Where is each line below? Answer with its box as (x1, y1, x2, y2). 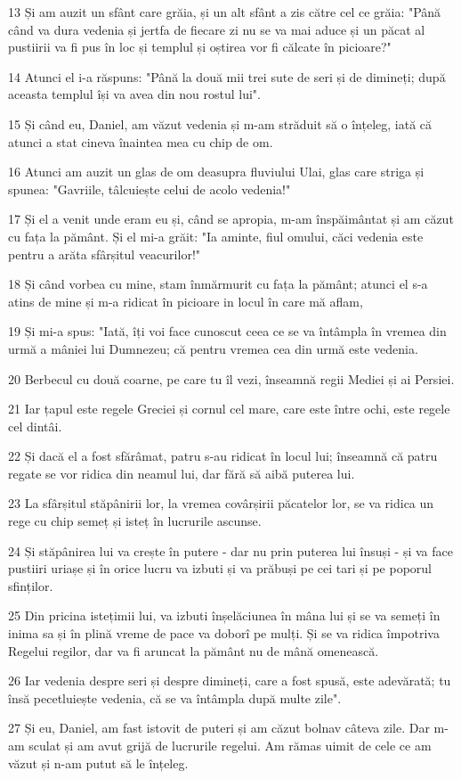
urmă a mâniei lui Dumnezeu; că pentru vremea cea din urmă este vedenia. (8, 339, 418, 357)
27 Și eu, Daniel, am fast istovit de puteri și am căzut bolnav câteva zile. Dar (8, 718, 430, 737)
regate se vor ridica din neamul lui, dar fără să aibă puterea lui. (8, 463, 355, 482)
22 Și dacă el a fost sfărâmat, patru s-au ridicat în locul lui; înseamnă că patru (8, 447, 438, 465)
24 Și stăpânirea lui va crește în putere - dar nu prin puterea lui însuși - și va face (8, 541, 453, 560)
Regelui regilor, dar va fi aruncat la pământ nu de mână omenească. (8, 641, 379, 660)
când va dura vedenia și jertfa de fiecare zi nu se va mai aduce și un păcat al (8, 20, 425, 38)
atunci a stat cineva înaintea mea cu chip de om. (8, 132, 273, 151)
